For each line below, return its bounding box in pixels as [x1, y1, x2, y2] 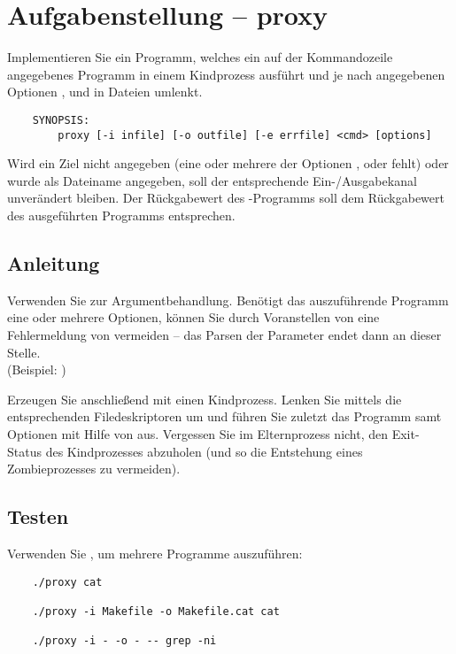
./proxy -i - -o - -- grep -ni [32, 635, 217, 648]
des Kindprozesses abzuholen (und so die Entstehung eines [45, 442, 363, 460]
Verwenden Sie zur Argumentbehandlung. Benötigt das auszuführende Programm [7, 290, 449, 309]
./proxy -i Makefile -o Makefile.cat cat [32, 604, 280, 618]
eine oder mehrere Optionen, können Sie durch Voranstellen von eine [7, 308, 380, 327]
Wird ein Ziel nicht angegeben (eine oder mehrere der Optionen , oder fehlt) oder [7, 154, 449, 173]
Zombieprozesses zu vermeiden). [7, 459, 181, 478]
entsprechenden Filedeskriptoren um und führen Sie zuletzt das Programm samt [7, 407, 442, 426]
